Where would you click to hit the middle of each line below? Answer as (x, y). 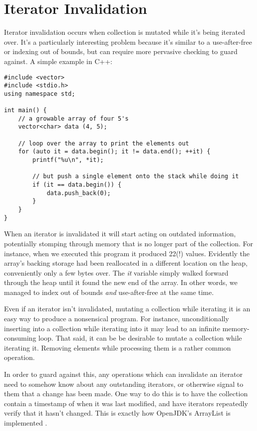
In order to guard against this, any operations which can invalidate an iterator (124, 374)
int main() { (25, 110)
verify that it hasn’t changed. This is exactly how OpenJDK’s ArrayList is (117, 413)
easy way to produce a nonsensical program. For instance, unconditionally (117, 319)
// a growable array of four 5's (73, 118)
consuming (20, 338)
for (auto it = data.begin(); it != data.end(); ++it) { (114, 152)
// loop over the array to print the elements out (104, 143)
